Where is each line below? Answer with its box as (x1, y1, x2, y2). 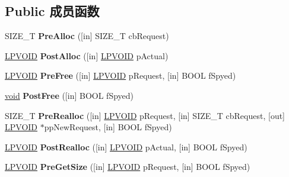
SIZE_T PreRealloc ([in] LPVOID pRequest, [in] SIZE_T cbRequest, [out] (5, 109, 285, 121)
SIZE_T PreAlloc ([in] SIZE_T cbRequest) (5, 30, 169, 42)
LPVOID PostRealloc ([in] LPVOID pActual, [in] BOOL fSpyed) (5, 140, 247, 153)
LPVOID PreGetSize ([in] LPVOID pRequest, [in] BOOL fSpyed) (5, 160, 250, 173)
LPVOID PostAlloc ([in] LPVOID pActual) (5, 49, 169, 62)
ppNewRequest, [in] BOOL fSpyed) (44, 121, 172, 133)
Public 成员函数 (5, 2, 100, 20)
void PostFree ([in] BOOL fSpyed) (5, 89, 134, 101)
